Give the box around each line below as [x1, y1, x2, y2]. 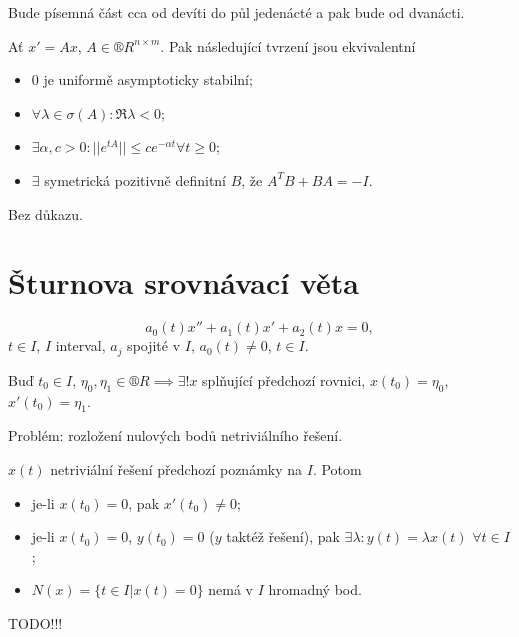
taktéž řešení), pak [226, 526, 340, 547]
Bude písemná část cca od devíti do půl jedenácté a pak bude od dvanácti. [8, 2, 465, 22]
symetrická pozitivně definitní [44, 169, 227, 190]
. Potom [312, 458, 362, 479]
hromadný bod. [268, 579, 362, 600]
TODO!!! [8, 612, 63, 633]
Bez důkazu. [8, 203, 83, 224]
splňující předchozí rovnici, [202, 369, 366, 390]
